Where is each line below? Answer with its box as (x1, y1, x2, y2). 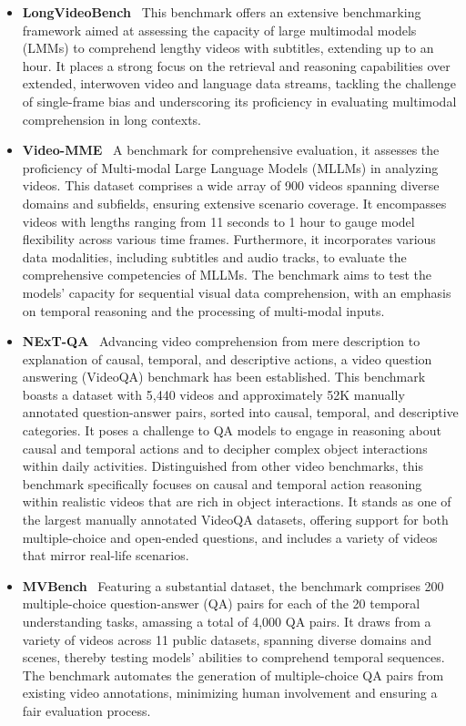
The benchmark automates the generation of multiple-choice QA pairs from (22, 665, 444, 684)
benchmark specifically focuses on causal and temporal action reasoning (22, 474, 422, 493)
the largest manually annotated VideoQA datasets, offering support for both (22, 510, 449, 529)
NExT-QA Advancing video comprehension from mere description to (22, 332, 420, 351)
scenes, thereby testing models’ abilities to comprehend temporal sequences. (22, 648, 445, 667)
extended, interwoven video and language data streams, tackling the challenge (22, 74, 457, 93)
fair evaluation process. (22, 700, 151, 720)
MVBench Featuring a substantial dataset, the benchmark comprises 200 (22, 576, 444, 595)
